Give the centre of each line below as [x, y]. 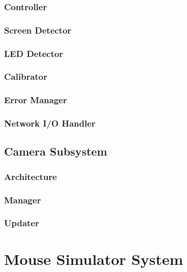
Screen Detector [38, 30]
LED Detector [34, 53]
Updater [22, 223]
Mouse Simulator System [94, 259]
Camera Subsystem [56, 151]
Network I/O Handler [50, 123]
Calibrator [26, 77]
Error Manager [36, 100]
